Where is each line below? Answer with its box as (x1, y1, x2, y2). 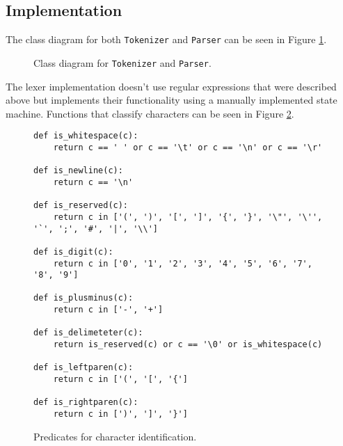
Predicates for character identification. (33, 429, 197, 443)
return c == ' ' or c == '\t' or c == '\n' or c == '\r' (53, 142, 323, 152)
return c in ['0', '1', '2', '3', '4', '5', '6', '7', (53, 258, 312, 269)
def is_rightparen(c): (33, 397, 138, 408)
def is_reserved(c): (33, 200, 129, 211)
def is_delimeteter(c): (33, 328, 143, 338)
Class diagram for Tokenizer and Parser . (33, 55, 212, 70)
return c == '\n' (53, 177, 134, 187)
